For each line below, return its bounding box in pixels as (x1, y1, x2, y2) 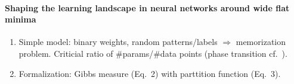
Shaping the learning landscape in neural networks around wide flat (5, 1, 290, 14)
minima (5, 13, 36, 25)
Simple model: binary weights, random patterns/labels (18, 35, 218, 48)
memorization (236, 35, 286, 48)
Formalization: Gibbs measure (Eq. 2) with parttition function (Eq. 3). (18, 67, 281, 79)
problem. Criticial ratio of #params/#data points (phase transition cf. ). (18, 47, 287, 59)
